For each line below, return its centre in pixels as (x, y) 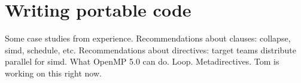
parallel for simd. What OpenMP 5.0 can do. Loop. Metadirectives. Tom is (142, 61)
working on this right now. (53, 73)
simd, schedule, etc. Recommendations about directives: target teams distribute (150, 50)
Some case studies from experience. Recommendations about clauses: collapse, (148, 38)
